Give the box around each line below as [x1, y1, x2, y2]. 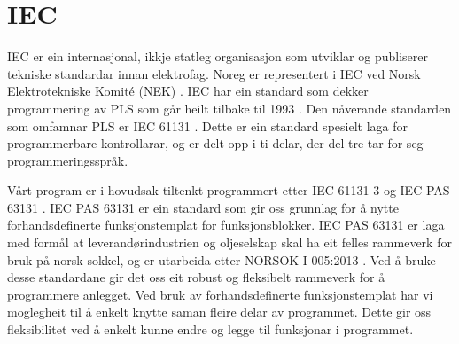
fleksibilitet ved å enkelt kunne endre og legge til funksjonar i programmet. [7, 320, 414, 339]
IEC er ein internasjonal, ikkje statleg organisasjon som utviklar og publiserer [7, 47, 428, 66]
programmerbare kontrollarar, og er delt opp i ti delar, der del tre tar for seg [7, 134, 424, 152]
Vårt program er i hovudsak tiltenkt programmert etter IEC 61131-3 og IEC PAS [7, 181, 450, 199]
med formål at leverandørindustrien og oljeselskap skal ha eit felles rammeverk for [7, 233, 452, 252]
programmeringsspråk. [7, 151, 128, 169]
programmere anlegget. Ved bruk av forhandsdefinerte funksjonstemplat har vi [7, 285, 433, 303]
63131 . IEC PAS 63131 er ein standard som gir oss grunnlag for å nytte [7, 198, 399, 216]
